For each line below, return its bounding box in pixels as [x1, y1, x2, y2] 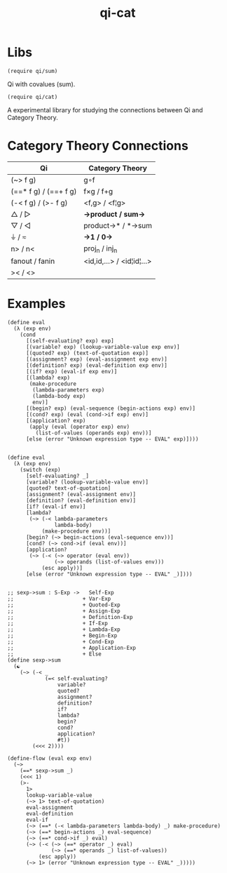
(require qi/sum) [7, 67, 58, 74]
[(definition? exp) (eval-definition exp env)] [25, 362, 168, 369]
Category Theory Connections [7, 138, 189, 154]
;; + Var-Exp [7, 595, 111, 602]
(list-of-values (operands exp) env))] [35, 429, 152, 436]
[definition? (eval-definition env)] [25, 497, 137, 504]
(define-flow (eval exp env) [7, 755, 92, 762]
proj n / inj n [83, 244, 118, 255]
